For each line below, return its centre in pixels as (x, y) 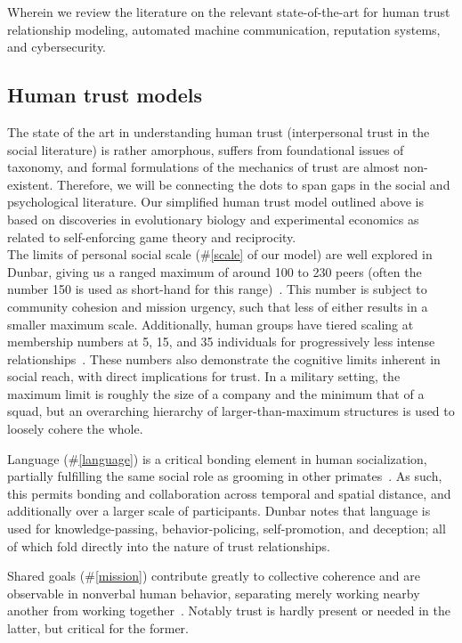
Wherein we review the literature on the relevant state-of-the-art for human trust (229, 12)
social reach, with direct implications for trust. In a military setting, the (204, 376)
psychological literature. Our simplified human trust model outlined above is (215, 202)
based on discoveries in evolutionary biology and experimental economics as (213, 219)
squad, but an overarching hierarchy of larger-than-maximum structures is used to (231, 411)
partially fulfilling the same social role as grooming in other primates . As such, (225, 476)
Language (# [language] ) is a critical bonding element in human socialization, (217, 458)
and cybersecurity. (57, 47)
